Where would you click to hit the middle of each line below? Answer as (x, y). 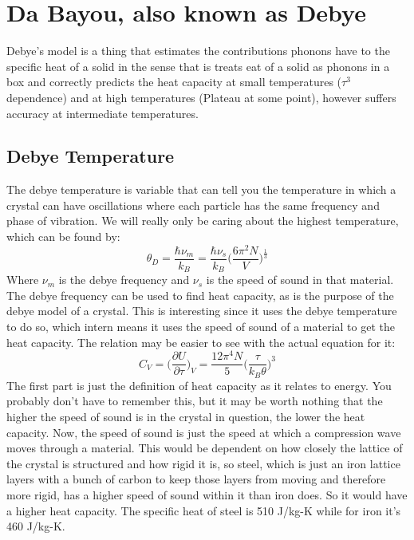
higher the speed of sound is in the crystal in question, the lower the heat (186, 417)
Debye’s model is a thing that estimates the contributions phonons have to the (198, 51)
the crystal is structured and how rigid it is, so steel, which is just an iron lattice (203, 463)
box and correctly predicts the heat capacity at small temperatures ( (174, 82)
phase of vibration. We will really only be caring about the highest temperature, (203, 221)
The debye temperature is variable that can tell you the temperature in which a (201, 189)
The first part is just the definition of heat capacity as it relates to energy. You (199, 385)
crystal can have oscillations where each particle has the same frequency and (193, 205)
